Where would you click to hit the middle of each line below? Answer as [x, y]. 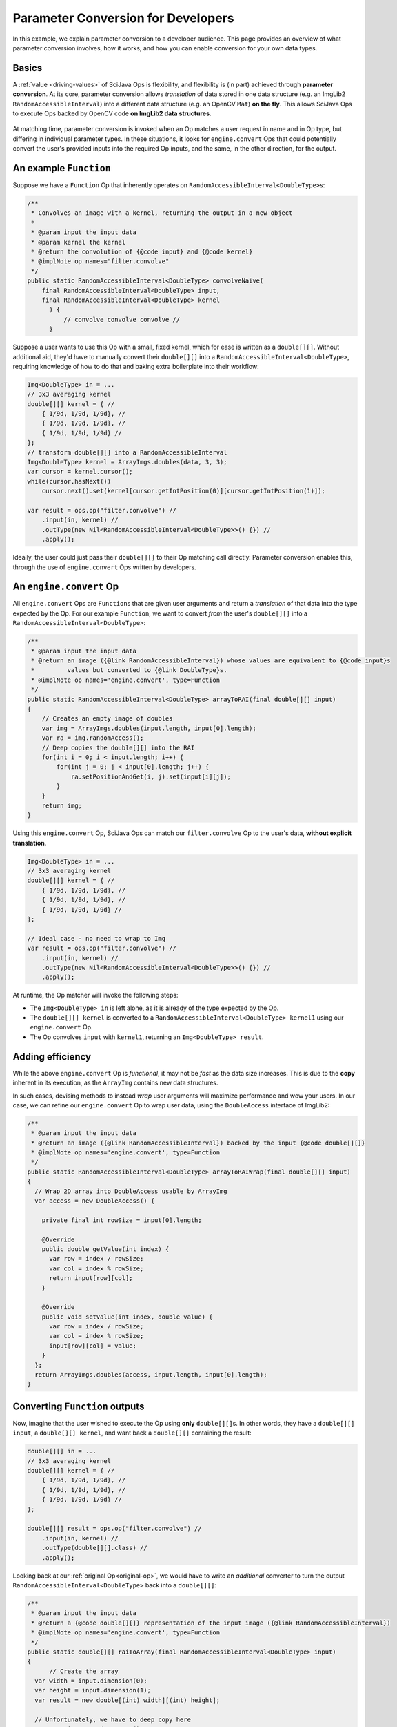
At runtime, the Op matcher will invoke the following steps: [95, 995]
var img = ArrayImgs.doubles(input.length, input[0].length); [149, 728]
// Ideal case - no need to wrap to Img [96, 938]
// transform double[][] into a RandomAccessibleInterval [127, 452]
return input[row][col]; [91, 1278]
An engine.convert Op [66, 587]
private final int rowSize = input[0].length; [122, 1220]
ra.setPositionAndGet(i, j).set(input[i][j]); [151, 776]
